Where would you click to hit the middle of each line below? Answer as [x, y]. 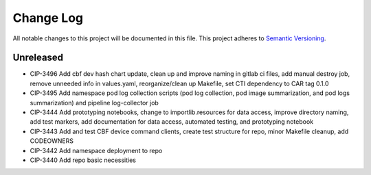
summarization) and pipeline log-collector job [94, 103]
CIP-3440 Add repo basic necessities [83, 160]
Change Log [48, 18]
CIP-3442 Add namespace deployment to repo [96, 150]
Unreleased [38, 58]
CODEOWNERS [52, 141]
